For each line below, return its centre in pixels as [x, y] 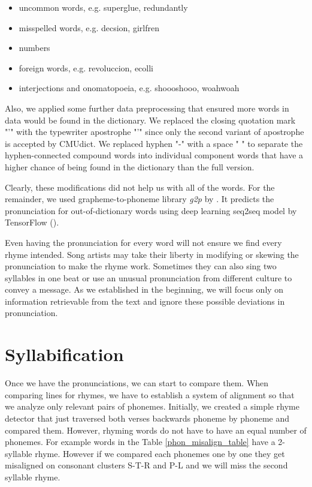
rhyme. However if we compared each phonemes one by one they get [160, 453]
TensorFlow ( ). [32, 222]
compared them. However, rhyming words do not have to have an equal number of [156, 430]
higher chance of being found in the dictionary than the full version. [130, 166]
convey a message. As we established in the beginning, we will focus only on [144, 289]
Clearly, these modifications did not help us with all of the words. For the [140, 187]
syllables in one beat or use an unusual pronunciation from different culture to [149, 277]
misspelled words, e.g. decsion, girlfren [89, 27]
